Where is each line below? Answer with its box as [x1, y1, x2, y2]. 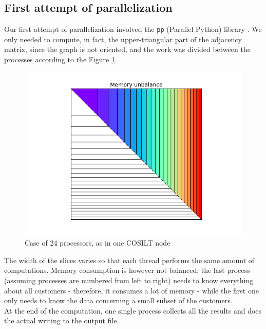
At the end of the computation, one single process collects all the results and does [4, 305, 262, 316]
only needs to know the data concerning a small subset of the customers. [4, 295, 233, 306]
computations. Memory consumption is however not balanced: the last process [4, 265, 250, 275]
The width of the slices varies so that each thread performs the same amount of [4, 254, 255, 265]
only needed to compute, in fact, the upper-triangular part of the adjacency [4, 33, 242, 44]
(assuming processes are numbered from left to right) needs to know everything [4, 275, 254, 286]
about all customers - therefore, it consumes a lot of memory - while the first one [4, 285, 259, 296]
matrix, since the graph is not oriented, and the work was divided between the [4, 44, 251, 55]
